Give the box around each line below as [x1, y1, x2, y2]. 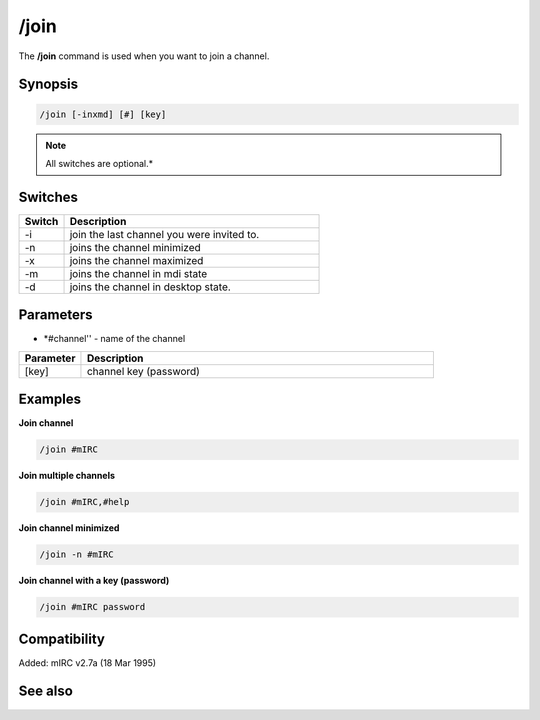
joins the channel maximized [69, 253, 204, 267]
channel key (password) [86, 364, 200, 378]
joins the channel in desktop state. [69, 280, 232, 294]
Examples [18, 391, 82, 408]
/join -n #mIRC [39, 549, 114, 560]
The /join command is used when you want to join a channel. [18, 50, 270, 62]
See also [18, 683, 74, 700]
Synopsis [18, 76, 79, 93]
